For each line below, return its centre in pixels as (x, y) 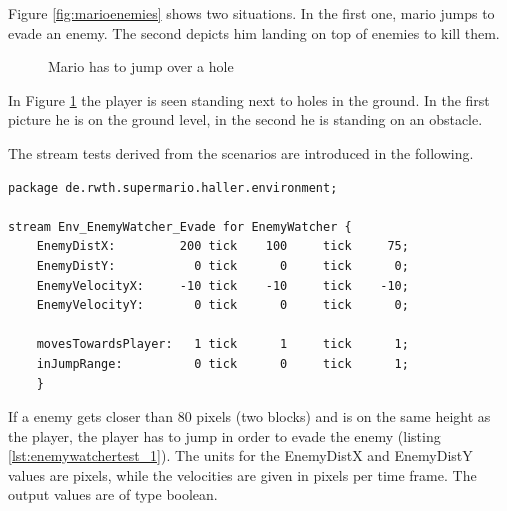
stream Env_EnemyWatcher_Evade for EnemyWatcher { (180, 226)
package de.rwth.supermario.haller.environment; (173, 187)
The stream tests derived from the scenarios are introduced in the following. (241, 152)
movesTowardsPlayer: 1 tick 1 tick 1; (222, 344)
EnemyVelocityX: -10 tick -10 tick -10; (222, 285)
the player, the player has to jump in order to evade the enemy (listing (224, 435)
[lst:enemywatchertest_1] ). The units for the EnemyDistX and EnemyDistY (240, 455)
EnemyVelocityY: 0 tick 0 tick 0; (222, 305)
